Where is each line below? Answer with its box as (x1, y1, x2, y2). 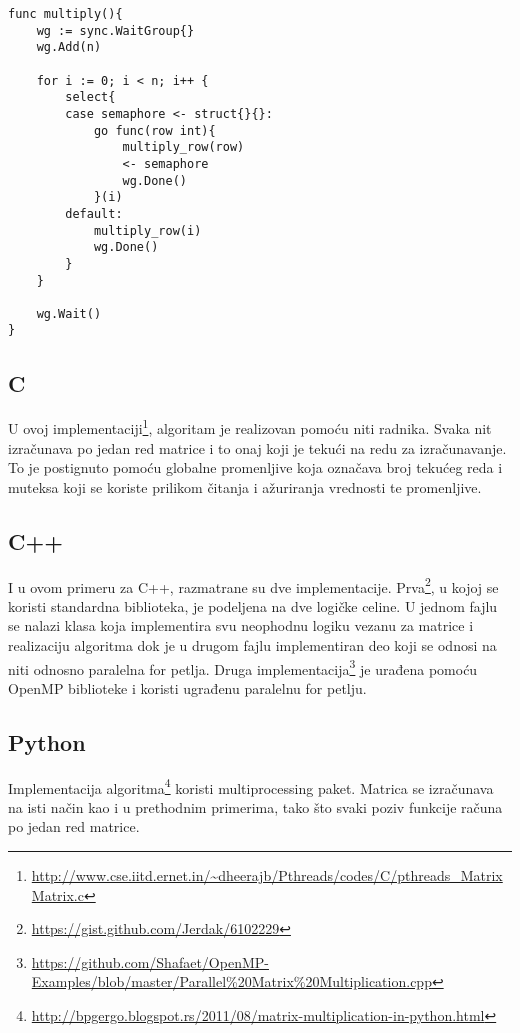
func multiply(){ (8, 7, 123, 21)
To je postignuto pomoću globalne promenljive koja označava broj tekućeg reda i (8, 457, 503, 478)
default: (65, 206, 123, 221)
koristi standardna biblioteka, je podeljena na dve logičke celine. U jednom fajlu (8, 595, 498, 616)
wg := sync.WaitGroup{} (36, 23, 195, 38)
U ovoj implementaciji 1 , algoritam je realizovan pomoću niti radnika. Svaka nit (8, 415, 492, 438)
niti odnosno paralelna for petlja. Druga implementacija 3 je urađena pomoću (8, 655, 478, 679)
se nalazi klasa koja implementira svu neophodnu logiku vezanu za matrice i (8, 615, 474, 636)
